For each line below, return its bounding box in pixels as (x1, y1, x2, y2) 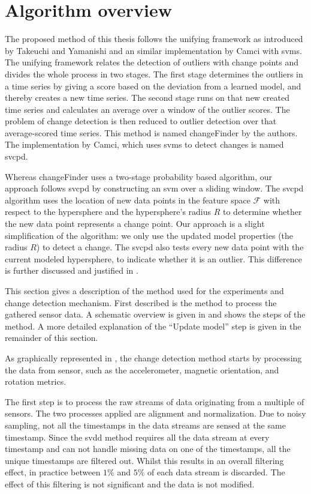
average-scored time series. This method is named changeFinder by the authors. (5, 126, 298, 139)
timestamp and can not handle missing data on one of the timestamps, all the (5, 442, 291, 455)
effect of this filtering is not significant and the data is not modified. (5, 477, 255, 490)
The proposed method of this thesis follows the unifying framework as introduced (5, 32, 303, 45)
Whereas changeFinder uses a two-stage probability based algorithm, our (5, 170, 273, 182)
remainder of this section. (5, 331, 98, 344)
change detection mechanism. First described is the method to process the (5, 296, 277, 309)
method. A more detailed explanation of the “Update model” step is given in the (5, 319, 301, 332)
